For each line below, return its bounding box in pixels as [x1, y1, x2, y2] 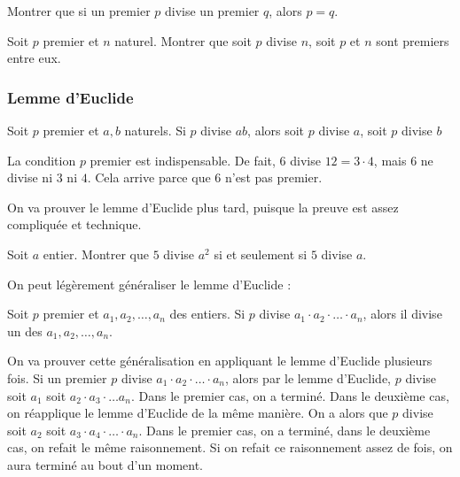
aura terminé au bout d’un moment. [7, 455, 203, 473]
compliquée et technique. [7, 215, 142, 234]
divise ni [7, 168, 53, 187]
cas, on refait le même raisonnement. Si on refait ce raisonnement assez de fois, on [7, 438, 453, 457]
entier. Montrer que [43, 244, 149, 263]
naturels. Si [124, 121, 186, 139]
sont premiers [376, 31, 449, 50]
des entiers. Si [169, 304, 246, 323]
